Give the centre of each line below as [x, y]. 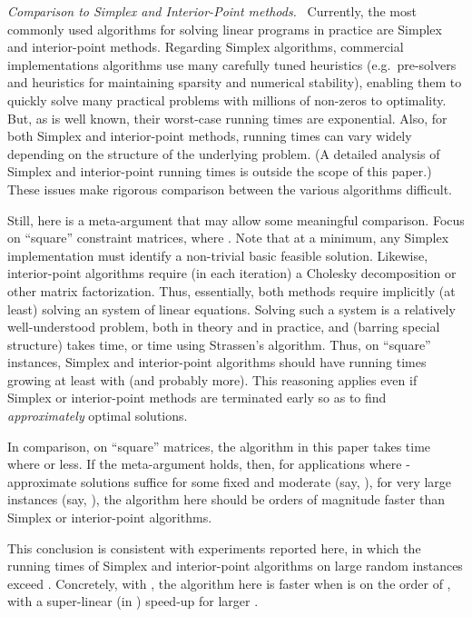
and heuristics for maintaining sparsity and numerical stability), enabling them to [235, 82]
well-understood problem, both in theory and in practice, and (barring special [224, 327]
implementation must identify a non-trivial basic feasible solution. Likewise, [218, 255]
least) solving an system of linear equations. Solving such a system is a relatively [231, 308]
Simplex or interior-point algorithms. [110, 517]
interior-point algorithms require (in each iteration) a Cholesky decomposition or [232, 273]
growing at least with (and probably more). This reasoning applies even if [212, 379]
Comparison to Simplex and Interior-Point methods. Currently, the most [212, 11]
